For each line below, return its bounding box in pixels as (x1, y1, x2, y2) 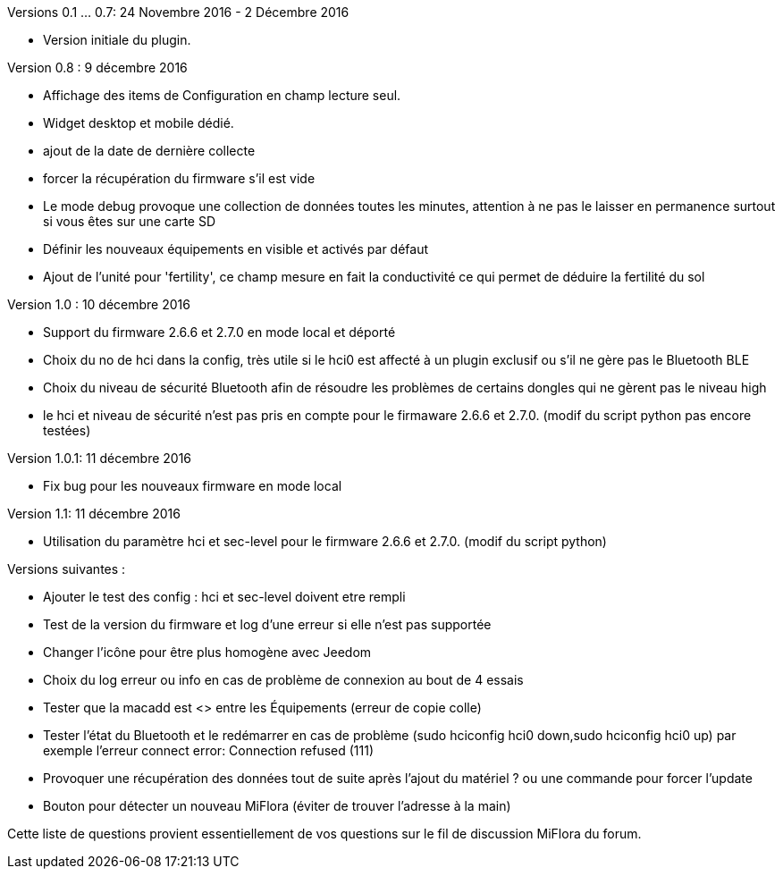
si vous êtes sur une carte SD (43, 214, 216, 229)
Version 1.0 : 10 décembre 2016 (7, 297, 190, 312)
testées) (43, 423, 91, 438)
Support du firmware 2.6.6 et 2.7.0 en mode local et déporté (43, 324, 396, 340)
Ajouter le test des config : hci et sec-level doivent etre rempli (43, 589, 406, 604)
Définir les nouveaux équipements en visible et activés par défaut (43, 241, 429, 257)
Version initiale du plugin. (43, 32, 191, 47)
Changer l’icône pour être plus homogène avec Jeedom (43, 644, 372, 660)
